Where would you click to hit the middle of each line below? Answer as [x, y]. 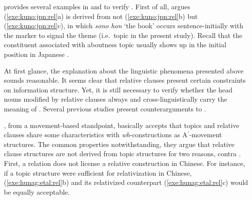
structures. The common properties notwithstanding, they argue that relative [119, 144]
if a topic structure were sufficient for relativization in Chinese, [98, 173]
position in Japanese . [36, 54]
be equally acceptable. [37, 191]
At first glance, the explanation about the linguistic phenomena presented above [124, 70]
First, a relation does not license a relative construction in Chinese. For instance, [125, 163]
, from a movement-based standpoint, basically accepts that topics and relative [122, 125]
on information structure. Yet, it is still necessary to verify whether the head [118, 89]
